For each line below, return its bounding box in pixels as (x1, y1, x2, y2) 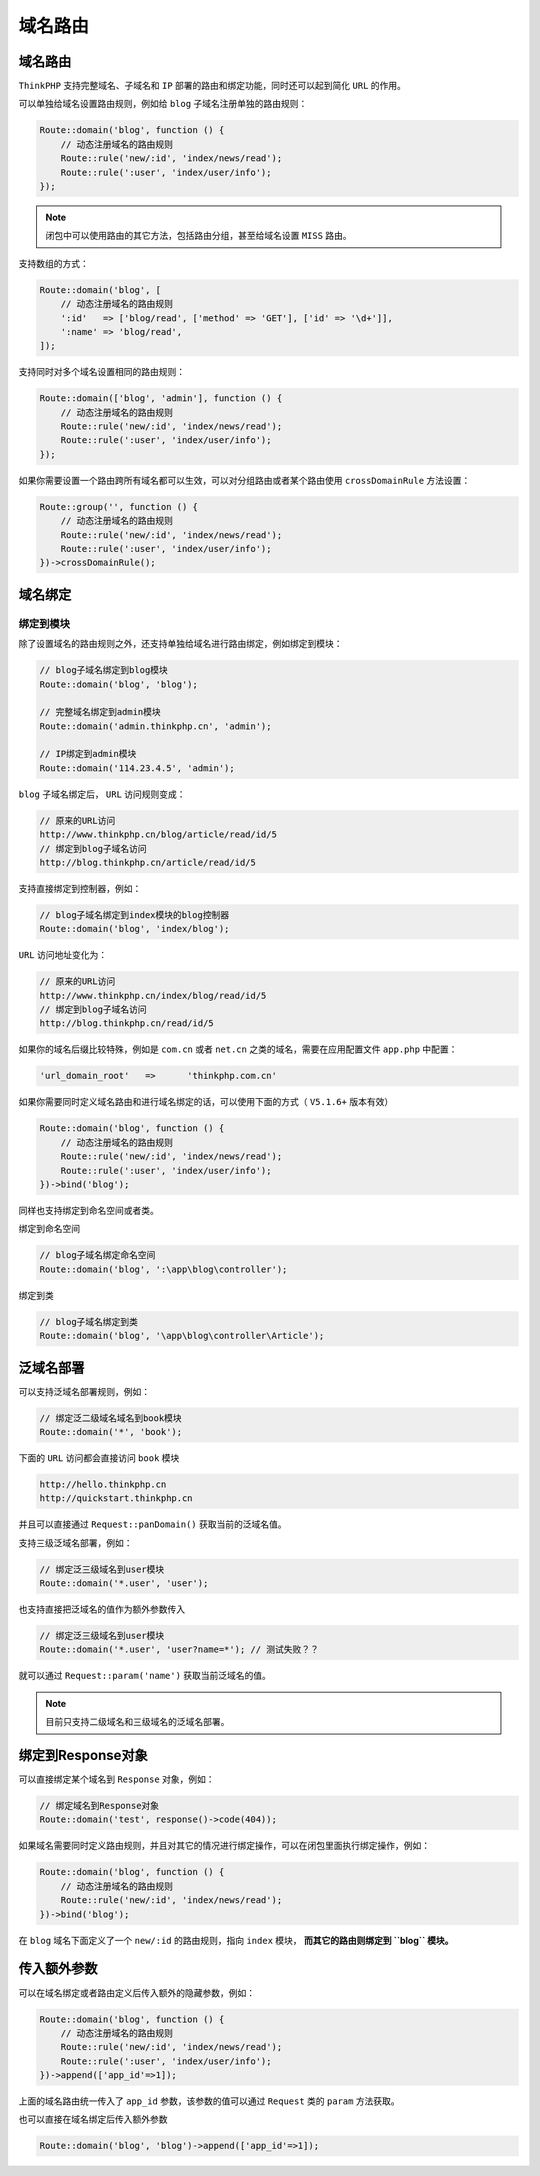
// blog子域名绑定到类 (39, 1316, 139, 1327)
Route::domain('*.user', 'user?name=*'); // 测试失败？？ (39, 1644, 320, 1655)
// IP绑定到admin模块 (39, 748, 137, 760)
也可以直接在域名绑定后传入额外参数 (18, 2113, 168, 2125)
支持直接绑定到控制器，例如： (18, 882, 142, 894)
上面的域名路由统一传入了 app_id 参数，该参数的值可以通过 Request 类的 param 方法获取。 (18, 2095, 400, 2107)
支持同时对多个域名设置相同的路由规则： (18, 366, 185, 378)
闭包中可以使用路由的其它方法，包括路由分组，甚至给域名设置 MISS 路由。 (45, 230, 352, 242)
